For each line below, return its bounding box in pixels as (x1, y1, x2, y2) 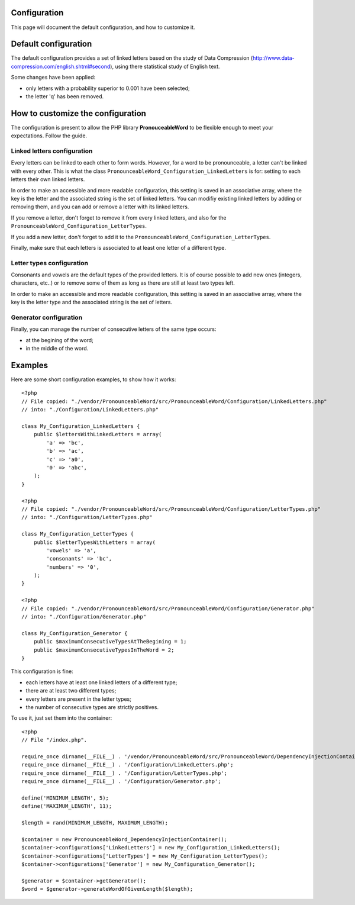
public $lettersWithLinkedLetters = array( (33, 431, 162, 438)
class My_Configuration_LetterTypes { (21, 530, 134, 537)
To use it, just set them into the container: (11, 714, 112, 722)
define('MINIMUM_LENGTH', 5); (21, 794, 109, 801)
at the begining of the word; (25, 336, 94, 343)
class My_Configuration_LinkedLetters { (21, 423, 140, 430)
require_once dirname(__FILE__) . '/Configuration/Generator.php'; (21, 778, 221, 785)
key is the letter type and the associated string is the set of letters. (11, 299, 173, 306)
